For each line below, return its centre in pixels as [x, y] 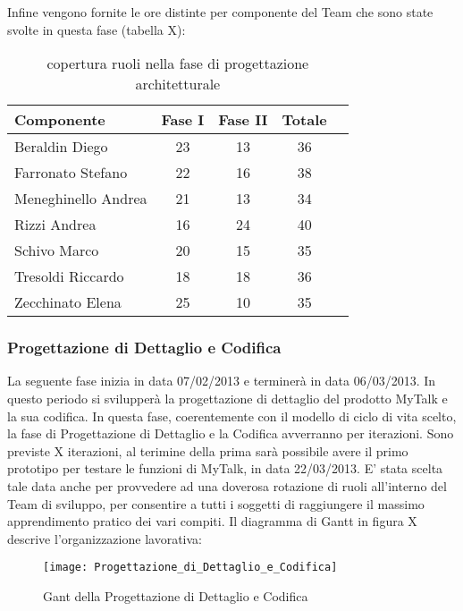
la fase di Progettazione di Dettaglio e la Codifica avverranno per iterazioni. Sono [231, 433]
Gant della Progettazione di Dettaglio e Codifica [176, 596]
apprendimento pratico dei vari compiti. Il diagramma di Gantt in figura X [212, 521]
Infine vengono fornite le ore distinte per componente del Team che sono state [220, 12]
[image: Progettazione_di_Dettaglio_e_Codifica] [190, 568]
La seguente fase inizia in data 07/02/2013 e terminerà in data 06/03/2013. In [222, 381]
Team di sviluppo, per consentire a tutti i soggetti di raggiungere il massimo [216, 503]
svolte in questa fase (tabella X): [97, 29]
